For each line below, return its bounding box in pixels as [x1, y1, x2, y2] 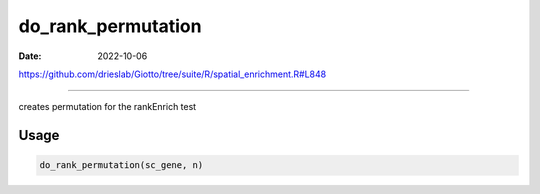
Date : [18, 50, 42, 62]
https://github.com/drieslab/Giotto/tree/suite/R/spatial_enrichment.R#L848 [18, 68, 327, 80]
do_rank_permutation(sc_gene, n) [39, 160, 204, 171]
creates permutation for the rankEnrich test [18, 101, 197, 113]
